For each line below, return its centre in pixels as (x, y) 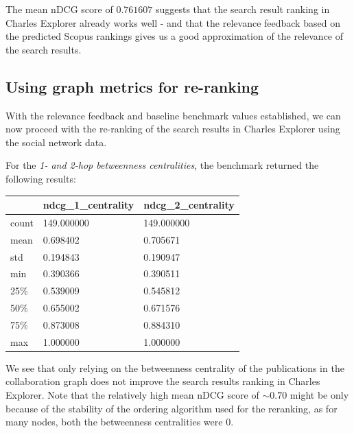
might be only (319, 395)
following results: (41, 178)
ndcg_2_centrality (189, 205)
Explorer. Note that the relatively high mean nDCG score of (132, 395)
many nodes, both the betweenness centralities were (114, 422)
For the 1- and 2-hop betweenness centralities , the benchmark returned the (162, 165)
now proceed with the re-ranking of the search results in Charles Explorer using (173, 129)
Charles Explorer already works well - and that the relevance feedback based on (173, 22)
